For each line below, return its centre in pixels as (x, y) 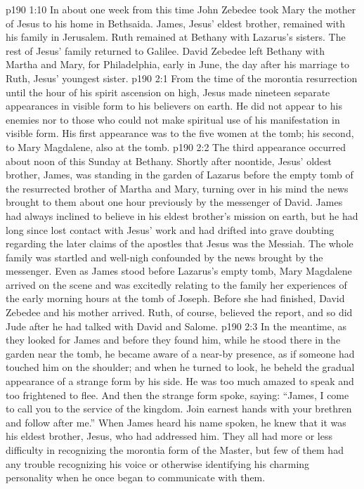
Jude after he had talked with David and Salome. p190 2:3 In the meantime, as (176, 326)
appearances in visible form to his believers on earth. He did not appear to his (174, 106)
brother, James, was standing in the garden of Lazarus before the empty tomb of (180, 175)
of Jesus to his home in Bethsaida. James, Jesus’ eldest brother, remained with (175, 23)
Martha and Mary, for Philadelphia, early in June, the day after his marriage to (177, 64)
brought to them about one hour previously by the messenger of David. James (174, 202)
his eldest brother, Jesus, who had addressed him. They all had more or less (169, 436)
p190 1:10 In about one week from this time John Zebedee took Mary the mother (181, 9)
